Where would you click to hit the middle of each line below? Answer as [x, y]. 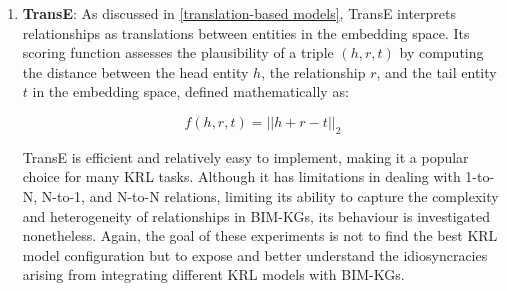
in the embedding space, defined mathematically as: [190, 91]
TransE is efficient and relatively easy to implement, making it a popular [245, 156]
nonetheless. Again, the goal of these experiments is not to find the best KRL [260, 235]
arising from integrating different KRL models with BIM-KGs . [213, 274]
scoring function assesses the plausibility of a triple [178, 52]
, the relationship [313, 71]
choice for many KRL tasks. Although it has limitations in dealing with [241, 176]
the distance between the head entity [135, 71]
